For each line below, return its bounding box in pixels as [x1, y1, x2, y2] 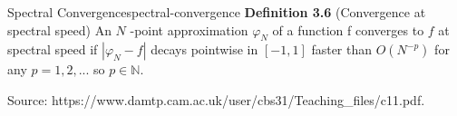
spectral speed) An [7, 20, 112, 39]
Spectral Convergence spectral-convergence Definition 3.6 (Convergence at [7, 3, 426, 21]
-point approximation [130, 20, 248, 39]
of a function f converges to [272, 20, 424, 39]
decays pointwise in [151, 40, 258, 59]
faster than [311, 40, 373, 59]
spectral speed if [7, 40, 98, 59]
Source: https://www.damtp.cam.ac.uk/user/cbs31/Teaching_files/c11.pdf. [7, 90, 425, 109]
